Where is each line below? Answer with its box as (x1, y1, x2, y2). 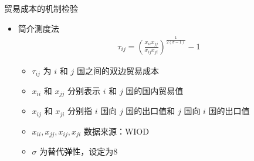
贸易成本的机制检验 (4, 2, 78, 14)
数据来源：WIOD (83, 125, 149, 137)
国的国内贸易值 (126, 85, 184, 97)
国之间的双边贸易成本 (76, 64, 159, 76)
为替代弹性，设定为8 (39, 145, 118, 157)
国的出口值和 (126, 105, 175, 117)
